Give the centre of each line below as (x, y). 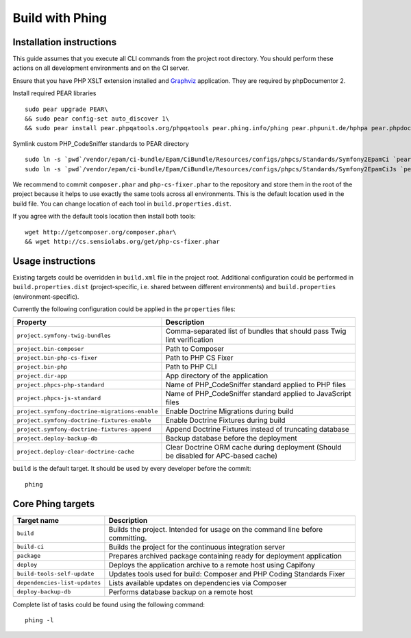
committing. (128, 538)
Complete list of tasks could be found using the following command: (109, 604)
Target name (38, 520)
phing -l (39, 621)
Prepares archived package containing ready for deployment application (225, 556)
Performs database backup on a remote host (181, 591)
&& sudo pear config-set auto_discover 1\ (97, 119)
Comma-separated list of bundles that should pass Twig (256, 331)
